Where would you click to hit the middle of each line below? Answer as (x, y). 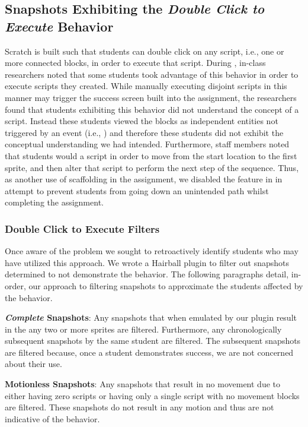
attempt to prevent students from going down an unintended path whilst (137, 190)
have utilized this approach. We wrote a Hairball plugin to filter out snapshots (147, 262)
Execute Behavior (59, 26)
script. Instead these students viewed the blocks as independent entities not (142, 121)
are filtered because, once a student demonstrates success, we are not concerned (149, 352)
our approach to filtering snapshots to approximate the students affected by (166, 285)
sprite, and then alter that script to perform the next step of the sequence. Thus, (152, 167)
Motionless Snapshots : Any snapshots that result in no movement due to (142, 384)
